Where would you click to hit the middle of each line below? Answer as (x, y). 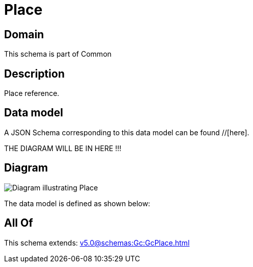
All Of (19, 223)
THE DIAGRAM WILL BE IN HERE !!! (63, 148)
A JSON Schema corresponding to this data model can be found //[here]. (127, 132)
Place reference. (32, 93)
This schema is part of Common (58, 54)
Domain (24, 34)
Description (34, 74)
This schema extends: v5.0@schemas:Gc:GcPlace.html (97, 242)
